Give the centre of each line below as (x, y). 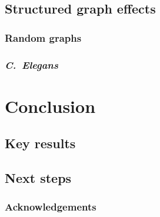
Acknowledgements (51, 207)
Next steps (38, 178)
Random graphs (43, 37)
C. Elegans (31, 64)
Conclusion (50, 106)
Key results (40, 143)
